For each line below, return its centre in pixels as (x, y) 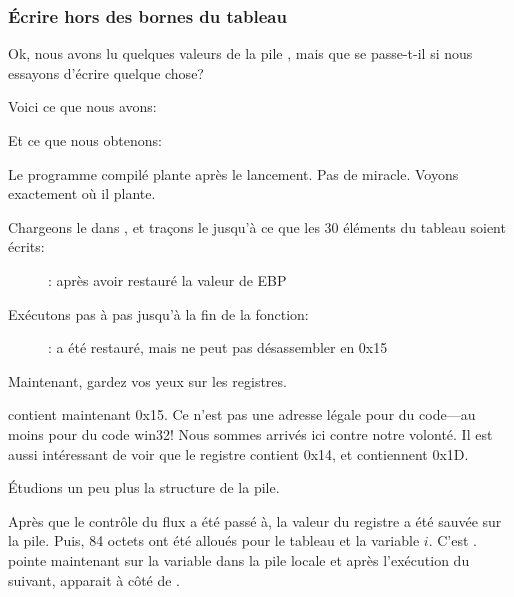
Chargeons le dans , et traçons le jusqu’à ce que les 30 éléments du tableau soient (257, 226)
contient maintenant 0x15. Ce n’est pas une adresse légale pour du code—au (242, 414)
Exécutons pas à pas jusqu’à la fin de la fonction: (158, 313)
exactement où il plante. (82, 193)
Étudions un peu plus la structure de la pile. (144, 487)
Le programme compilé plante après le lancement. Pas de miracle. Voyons (233, 173)
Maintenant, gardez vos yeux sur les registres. (147, 380)
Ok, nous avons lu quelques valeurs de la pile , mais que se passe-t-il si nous (240, 53)
